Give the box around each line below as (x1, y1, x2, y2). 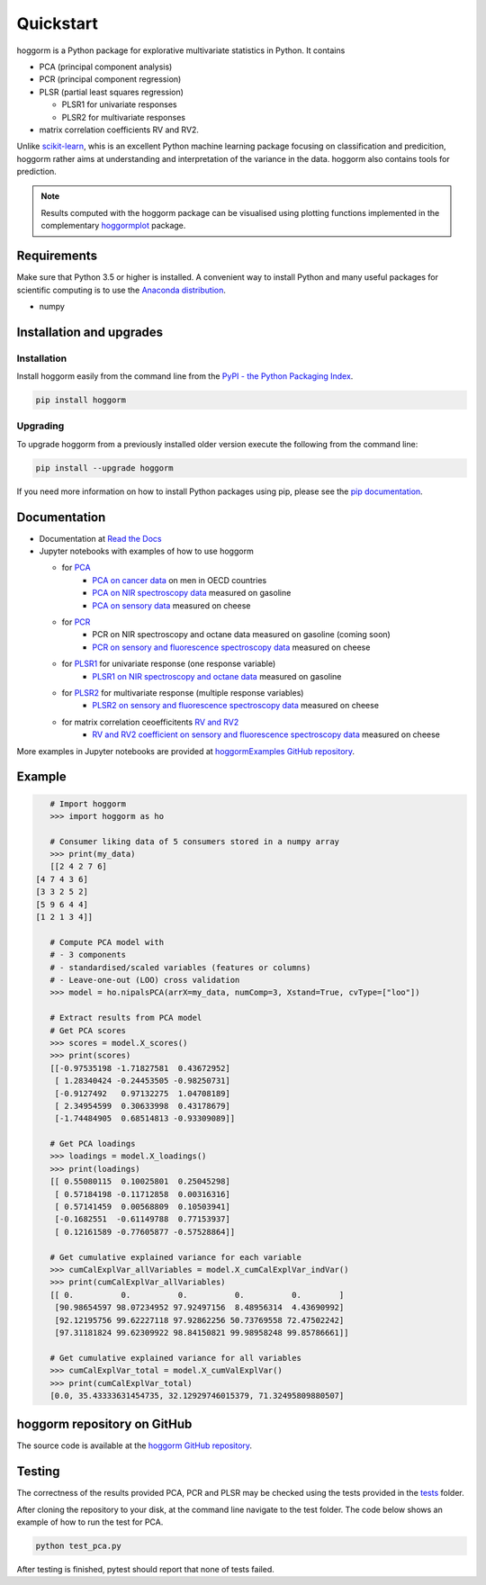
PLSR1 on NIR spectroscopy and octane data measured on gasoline (92, 671, 342, 681)
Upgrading (16, 419, 65, 432)
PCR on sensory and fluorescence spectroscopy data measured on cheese (92, 642, 371, 653)
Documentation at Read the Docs (39, 533, 162, 544)
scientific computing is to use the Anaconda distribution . (16, 284, 227, 295)
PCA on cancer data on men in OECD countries (92, 574, 267, 585)
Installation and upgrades (16, 324, 164, 339)
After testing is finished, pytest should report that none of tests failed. (16, 1564, 274, 1575)
